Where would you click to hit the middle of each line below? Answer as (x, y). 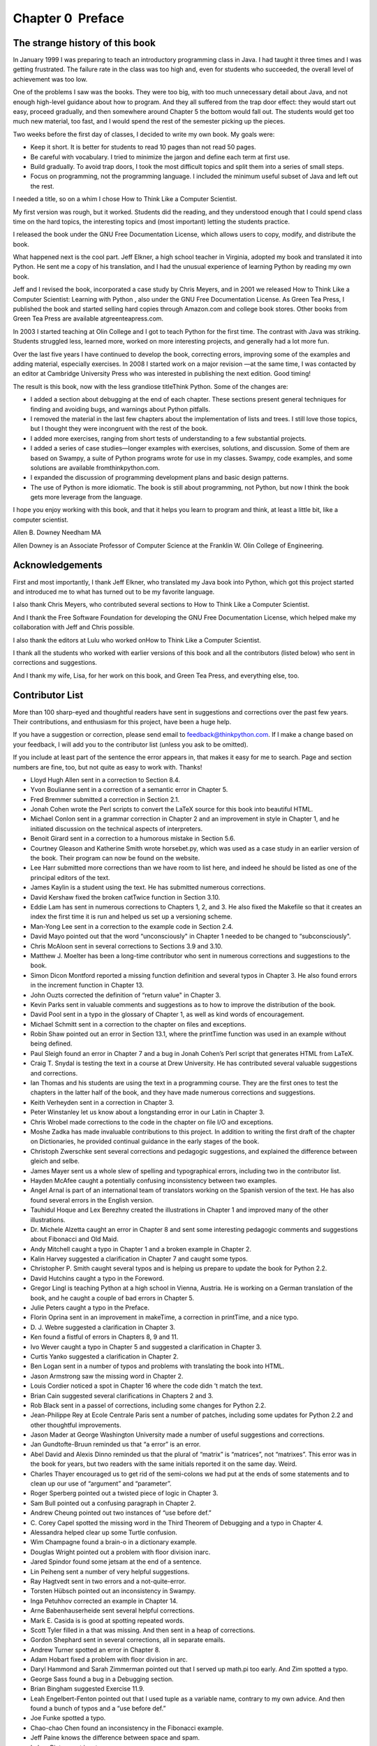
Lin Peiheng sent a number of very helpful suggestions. (110, 1571)
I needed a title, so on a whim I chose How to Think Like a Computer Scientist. (125, 199)
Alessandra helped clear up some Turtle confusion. (104, 1532)
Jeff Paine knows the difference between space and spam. (115, 1738)
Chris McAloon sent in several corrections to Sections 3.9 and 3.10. (127, 946)
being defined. (51, 1043)
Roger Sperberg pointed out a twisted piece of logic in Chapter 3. (124, 1493)
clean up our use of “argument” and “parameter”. (101, 1483)
